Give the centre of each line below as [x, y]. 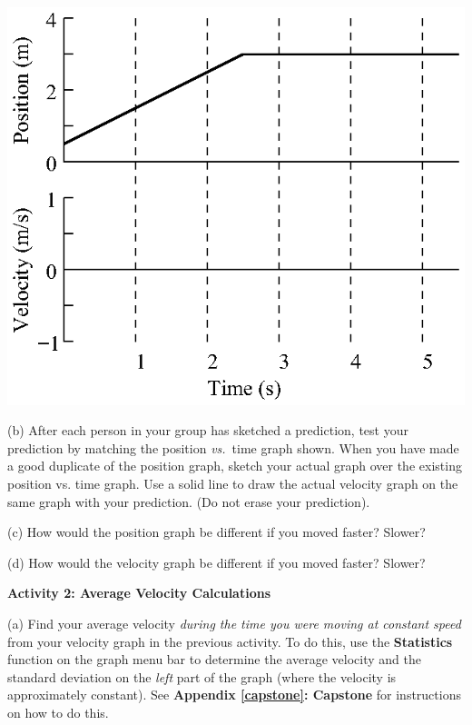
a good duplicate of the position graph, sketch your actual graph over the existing [235, 466]
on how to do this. [58, 712]
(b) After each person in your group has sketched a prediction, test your [208, 430]
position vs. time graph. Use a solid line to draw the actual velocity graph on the [233, 484]
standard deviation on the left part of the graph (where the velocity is [202, 676]
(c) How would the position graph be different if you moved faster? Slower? [216, 532]
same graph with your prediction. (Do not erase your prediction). [189, 501]
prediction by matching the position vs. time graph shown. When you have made [233, 447]
